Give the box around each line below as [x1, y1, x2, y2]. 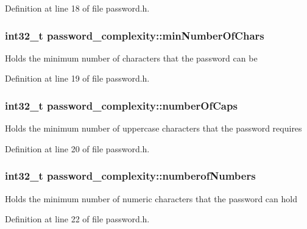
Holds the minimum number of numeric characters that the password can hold [5, 192, 297, 205]
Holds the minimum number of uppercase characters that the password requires [5, 122, 302, 135]
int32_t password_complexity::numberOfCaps [5, 97, 238, 113]
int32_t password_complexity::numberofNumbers [5, 168, 256, 183]
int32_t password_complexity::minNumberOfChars [5, 27, 264, 43]
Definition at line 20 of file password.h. [5, 142, 150, 155]
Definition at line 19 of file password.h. [5, 72, 150, 85]
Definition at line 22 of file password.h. [5, 213, 150, 225]
